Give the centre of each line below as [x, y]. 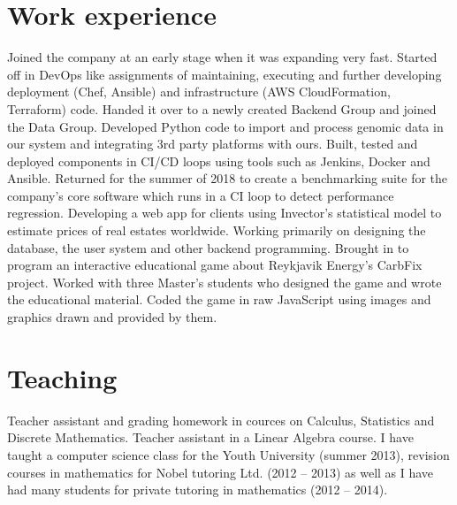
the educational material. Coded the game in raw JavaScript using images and [219, 299]
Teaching [62, 377]
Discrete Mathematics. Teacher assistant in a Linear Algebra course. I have [210, 437]
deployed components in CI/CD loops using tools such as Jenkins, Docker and [219, 161]
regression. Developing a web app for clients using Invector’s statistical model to [225, 213]
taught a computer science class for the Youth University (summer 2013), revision [228, 454]
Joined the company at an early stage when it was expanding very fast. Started [222, 57]
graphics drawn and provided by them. [112, 317]
